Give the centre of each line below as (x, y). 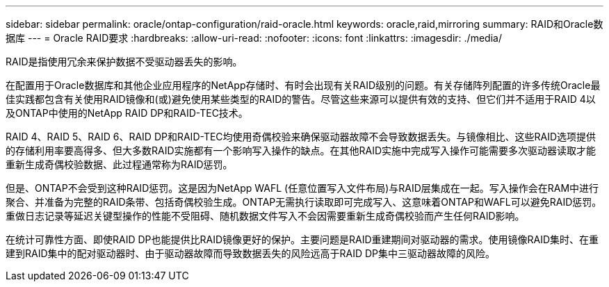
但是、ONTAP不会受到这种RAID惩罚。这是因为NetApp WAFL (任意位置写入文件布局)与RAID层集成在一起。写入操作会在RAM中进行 (302, 188)
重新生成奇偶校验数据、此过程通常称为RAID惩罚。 (119, 164)
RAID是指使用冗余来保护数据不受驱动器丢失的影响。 (124, 61)
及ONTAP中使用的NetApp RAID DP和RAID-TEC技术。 (127, 113)
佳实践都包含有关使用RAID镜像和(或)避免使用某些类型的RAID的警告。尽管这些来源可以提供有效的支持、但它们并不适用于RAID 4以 (301, 99)
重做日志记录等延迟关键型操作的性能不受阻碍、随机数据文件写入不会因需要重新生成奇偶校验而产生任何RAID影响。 (265, 216)
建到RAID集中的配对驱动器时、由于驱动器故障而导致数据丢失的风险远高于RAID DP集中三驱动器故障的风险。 (251, 253)
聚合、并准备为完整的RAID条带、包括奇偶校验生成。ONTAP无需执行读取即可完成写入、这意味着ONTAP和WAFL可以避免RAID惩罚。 (304, 202)
